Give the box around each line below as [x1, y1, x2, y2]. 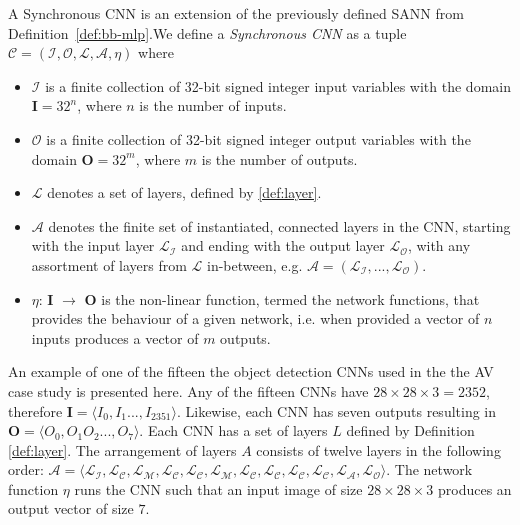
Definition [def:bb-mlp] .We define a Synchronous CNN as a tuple [8, 22, 407, 43]
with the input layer [31, 235, 155, 256]
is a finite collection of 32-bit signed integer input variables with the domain [45, 75, 511, 96]
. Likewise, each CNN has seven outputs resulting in [176, 400, 497, 421]
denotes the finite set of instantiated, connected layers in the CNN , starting [48, 215, 511, 236]
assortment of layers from [31, 254, 187, 275]
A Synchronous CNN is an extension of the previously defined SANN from [8, 3, 464, 23]
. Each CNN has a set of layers [139, 420, 328, 441]
